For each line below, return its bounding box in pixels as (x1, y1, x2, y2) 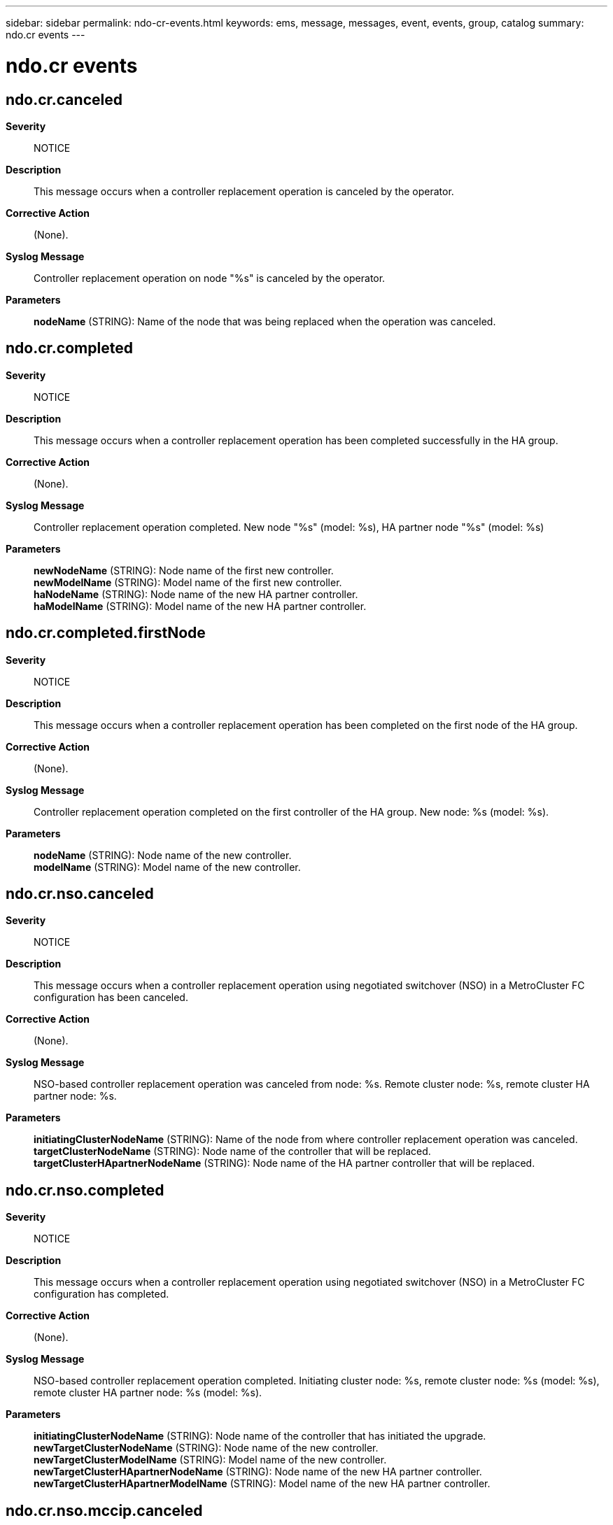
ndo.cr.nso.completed (6, 1181, 164, 1199)
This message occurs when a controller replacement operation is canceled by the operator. (34, 185, 454, 197)
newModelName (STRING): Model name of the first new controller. (34, 576, 342, 588)
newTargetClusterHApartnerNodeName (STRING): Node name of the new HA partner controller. (34, 1466, 482, 1478)
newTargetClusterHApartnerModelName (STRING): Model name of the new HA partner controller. (34, 1477, 491, 1490)
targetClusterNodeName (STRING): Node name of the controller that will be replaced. (34, 1145, 431, 1158)
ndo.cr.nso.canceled (6, 885, 154, 903)
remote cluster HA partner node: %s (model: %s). (34, 1386, 262, 1399)
